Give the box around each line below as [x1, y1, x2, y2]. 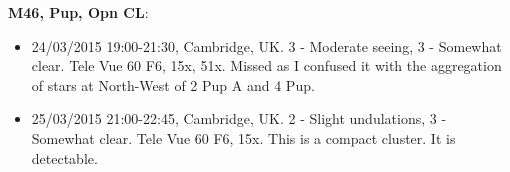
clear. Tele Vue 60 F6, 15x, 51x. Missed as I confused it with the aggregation [31, 55, 502, 76]
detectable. [31, 147, 98, 168]
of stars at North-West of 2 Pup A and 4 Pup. [31, 74, 315, 95]
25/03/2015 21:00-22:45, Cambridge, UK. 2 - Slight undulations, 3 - [31, 108, 447, 129]
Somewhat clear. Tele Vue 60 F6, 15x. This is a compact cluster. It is [31, 127, 456, 148]
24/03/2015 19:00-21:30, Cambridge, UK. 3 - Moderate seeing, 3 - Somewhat [31, 35, 502, 56]
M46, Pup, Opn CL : [8, 2, 149, 22]
